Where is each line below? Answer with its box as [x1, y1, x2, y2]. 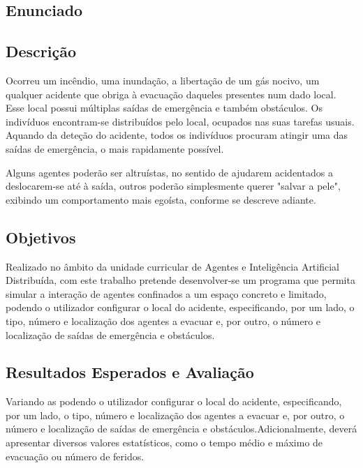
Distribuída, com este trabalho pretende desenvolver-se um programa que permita [6, 273, 355, 287]
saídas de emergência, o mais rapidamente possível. [6, 141, 224, 156]
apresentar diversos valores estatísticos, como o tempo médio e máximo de [6, 435, 323, 450]
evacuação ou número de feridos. [6, 448, 145, 463]
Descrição [6, 40, 77, 62]
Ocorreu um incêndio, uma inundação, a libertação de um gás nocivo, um [6, 73, 320, 87]
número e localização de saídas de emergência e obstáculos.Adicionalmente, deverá [6, 421, 357, 436]
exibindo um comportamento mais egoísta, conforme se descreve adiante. [6, 192, 316, 206]
